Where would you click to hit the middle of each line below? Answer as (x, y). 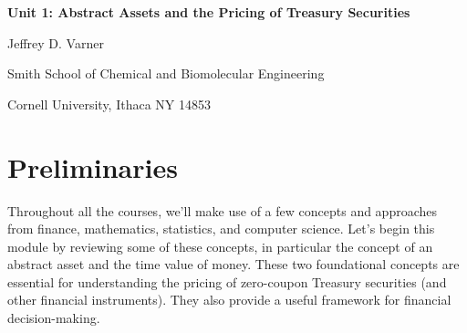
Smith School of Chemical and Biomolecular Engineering (166, 73)
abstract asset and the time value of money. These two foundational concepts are (233, 264)
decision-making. (54, 318)
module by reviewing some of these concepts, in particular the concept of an (220, 246)
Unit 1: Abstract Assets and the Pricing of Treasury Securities (209, 12)
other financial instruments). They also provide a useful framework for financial (229, 300)
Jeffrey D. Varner (56, 42)
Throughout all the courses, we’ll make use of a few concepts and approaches (223, 210)
